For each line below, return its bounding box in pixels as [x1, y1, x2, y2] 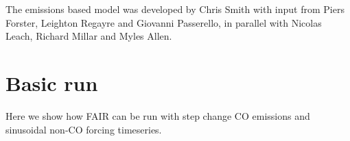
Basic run [5, 68, 98, 97]
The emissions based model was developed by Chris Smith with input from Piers [5, 2, 345, 16]
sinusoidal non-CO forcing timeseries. [5, 122, 162, 136]
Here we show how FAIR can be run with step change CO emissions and [5, 108, 310, 123]
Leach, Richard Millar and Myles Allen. [5, 29, 172, 43]
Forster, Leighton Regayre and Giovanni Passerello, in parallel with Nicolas [5, 15, 322, 29]
